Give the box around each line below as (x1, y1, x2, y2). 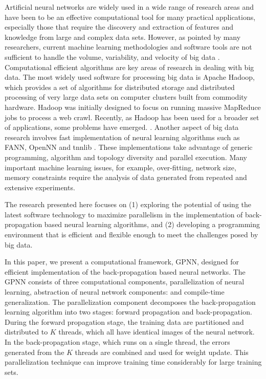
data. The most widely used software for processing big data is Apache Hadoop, (5, 72, 255, 82)
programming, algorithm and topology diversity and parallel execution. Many (5, 151, 248, 162)
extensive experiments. (5, 182, 75, 192)
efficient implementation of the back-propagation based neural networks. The (5, 266, 246, 277)
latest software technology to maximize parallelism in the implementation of (5, 209, 243, 219)
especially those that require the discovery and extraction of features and (5, 21, 233, 32)
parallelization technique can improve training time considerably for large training (5, 356, 262, 367)
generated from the (5, 346, 64, 357)
